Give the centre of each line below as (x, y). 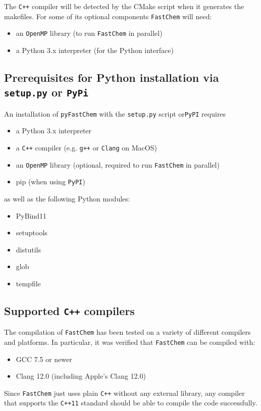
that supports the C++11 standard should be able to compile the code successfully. (131, 403)
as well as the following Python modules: (67, 198)
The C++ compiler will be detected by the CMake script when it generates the (124, 6)
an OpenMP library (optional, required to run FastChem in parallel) (118, 164)
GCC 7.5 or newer (44, 359)
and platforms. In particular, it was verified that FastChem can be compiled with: (130, 342)
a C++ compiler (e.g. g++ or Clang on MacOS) (86, 147)
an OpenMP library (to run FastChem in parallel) (89, 33)
